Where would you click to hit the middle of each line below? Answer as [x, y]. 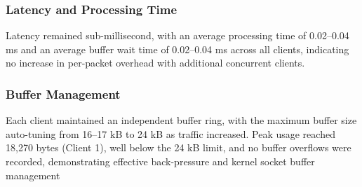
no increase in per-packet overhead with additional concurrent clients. [155, 63]
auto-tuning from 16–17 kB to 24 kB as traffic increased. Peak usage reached [170, 133]
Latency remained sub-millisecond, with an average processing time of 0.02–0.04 [177, 35]
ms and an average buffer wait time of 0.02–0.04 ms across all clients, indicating [177, 49]
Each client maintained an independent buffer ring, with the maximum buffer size [181, 120]
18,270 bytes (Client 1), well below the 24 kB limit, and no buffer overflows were [179, 147]
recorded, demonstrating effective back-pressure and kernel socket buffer [160, 161]
